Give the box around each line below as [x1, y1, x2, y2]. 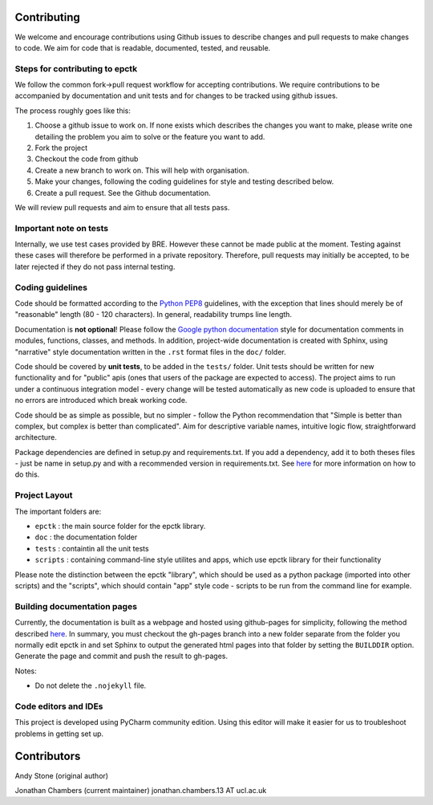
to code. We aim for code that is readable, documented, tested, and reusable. [14, 43, 271, 52]
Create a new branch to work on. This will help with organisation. [34, 165, 249, 175]
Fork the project [34, 143, 88, 152]
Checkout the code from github [34, 154, 139, 164]
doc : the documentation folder [34, 532, 138, 542]
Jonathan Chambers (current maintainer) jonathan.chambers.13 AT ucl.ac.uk [14, 785, 267, 795]
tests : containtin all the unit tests [34, 543, 149, 553]
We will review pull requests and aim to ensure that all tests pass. [14, 202, 230, 212]
